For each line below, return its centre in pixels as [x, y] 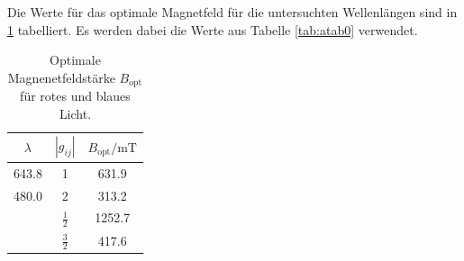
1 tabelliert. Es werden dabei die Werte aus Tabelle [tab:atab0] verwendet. [213, 29]
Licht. [75, 113]
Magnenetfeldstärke [61, 77]
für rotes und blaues [75, 96]
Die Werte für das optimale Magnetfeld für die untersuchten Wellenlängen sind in [232, 12]
